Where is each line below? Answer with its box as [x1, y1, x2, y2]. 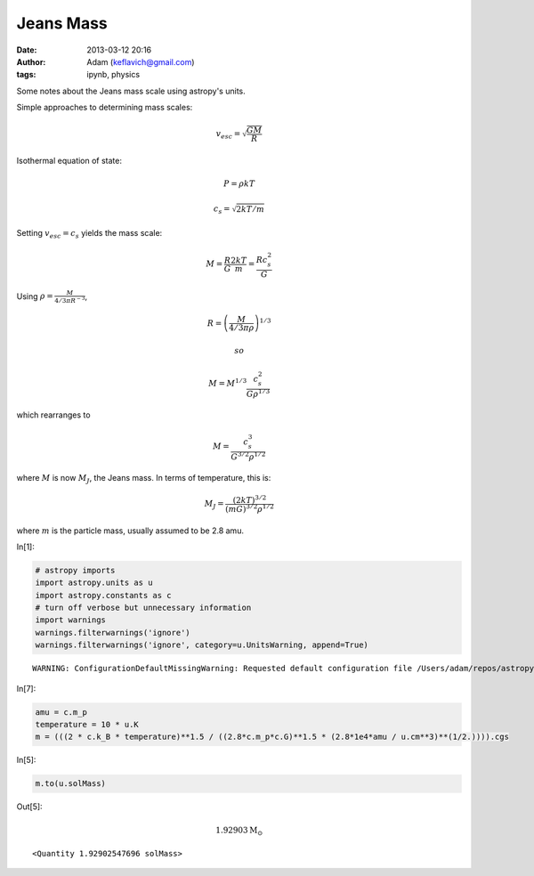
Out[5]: [16, 801, 44, 812]
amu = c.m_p [35, 707, 88, 717]
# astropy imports [35, 565, 116, 575]
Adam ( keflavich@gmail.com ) [86, 56, 195, 67]
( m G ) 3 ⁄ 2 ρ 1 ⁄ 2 [225, 503, 275, 514]
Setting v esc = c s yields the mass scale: [16, 228, 163, 240]
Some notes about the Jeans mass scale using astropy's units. [16, 85, 247, 96]
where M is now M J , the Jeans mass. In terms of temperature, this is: [16, 473, 271, 485]
